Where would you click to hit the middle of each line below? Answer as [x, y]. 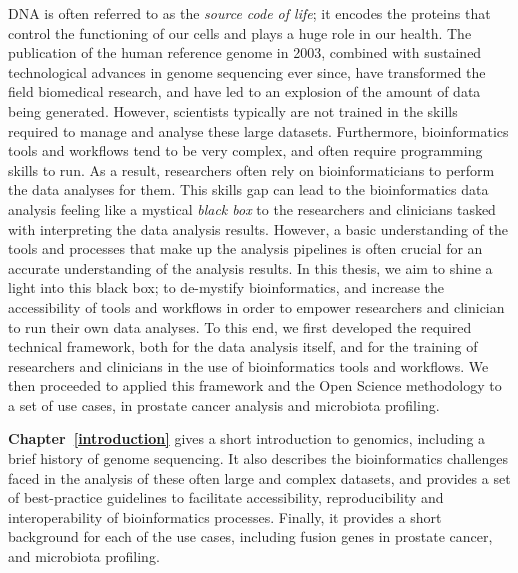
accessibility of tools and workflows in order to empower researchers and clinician [256, 306]
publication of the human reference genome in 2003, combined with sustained [245, 52]
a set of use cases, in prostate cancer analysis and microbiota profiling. [224, 404]
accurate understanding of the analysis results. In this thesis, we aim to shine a [250, 267]
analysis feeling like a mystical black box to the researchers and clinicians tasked [252, 208]
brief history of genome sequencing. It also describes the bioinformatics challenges [258, 458]
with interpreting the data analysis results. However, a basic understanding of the [258, 228]
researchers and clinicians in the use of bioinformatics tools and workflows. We [248, 365]
